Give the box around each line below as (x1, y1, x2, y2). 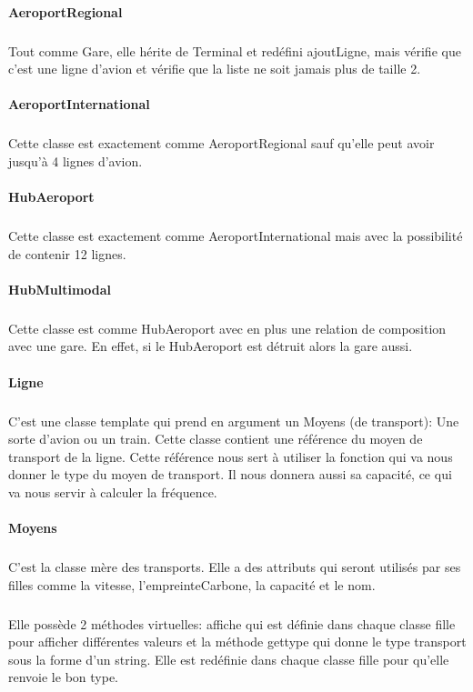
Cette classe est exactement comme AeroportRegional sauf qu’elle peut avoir (8, 134, 435, 153)
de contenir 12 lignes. (8, 244, 126, 263)
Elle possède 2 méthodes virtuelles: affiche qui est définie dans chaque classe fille (8, 614, 456, 633)
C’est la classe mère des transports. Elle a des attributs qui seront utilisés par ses (8, 557, 461, 577)
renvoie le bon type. (8, 667, 118, 687)
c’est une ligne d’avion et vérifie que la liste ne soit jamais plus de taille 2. (8, 59, 421, 78)
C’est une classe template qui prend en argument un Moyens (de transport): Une (8, 411, 459, 430)
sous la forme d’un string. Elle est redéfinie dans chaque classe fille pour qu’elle (8, 649, 449, 668)
